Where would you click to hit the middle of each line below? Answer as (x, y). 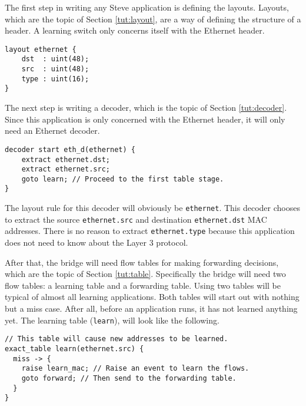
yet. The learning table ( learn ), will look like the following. (112, 320)
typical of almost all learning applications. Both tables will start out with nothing (152, 297)
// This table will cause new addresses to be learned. (117, 339)
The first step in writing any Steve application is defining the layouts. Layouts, (147, 7)
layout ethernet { (41, 49)
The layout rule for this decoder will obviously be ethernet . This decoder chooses (152, 208)
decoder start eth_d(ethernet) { (70, 149)
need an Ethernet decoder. (52, 131)
